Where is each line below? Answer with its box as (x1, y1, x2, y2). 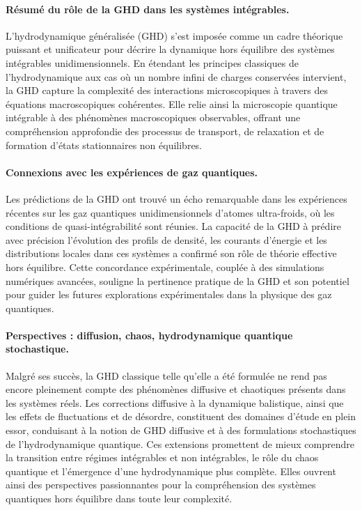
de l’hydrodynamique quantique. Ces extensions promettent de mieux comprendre (6, 436, 354, 451)
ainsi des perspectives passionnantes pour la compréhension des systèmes (6, 477, 316, 492)
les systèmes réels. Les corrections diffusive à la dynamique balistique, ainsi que (6, 395, 344, 410)
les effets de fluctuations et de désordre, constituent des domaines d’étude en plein (6, 409, 356, 424)
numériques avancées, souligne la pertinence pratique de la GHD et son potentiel (6, 273, 349, 288)
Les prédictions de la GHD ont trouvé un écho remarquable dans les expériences (6, 191, 347, 206)
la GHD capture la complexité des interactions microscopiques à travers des (6, 83, 328, 98)
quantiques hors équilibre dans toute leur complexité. (6, 491, 233, 506)
